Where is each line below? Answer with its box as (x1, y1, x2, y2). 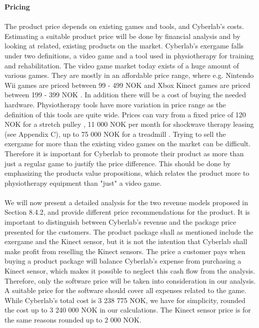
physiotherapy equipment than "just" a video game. (4, 177, 162, 188)
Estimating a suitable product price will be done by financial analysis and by (4, 30, 240, 41)
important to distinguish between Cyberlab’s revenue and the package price (4, 217, 236, 227)
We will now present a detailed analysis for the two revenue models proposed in (4, 197, 248, 207)
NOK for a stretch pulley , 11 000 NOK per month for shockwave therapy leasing (4, 119, 254, 129)
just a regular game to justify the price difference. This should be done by (4, 158, 231, 168)
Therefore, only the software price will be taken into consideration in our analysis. (4, 275, 256, 286)
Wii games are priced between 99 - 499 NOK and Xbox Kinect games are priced (4, 79, 250, 90)
